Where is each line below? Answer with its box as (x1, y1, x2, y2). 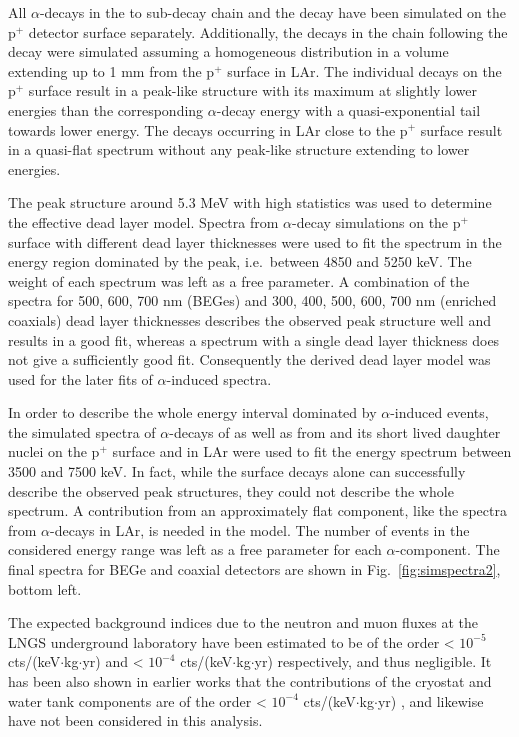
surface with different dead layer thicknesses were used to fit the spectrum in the (8, 231, 502, 252)
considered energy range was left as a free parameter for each (8, 539, 382, 560)
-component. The (395, 539, 500, 560)
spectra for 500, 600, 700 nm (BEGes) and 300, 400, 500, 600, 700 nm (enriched (8, 290, 497, 311)
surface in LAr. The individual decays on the (227, 60, 502, 81)
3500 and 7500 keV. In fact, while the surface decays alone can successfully (8, 461, 466, 482)
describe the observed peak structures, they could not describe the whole (8, 480, 454, 501)
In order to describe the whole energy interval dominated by (8, 402, 377, 423)
